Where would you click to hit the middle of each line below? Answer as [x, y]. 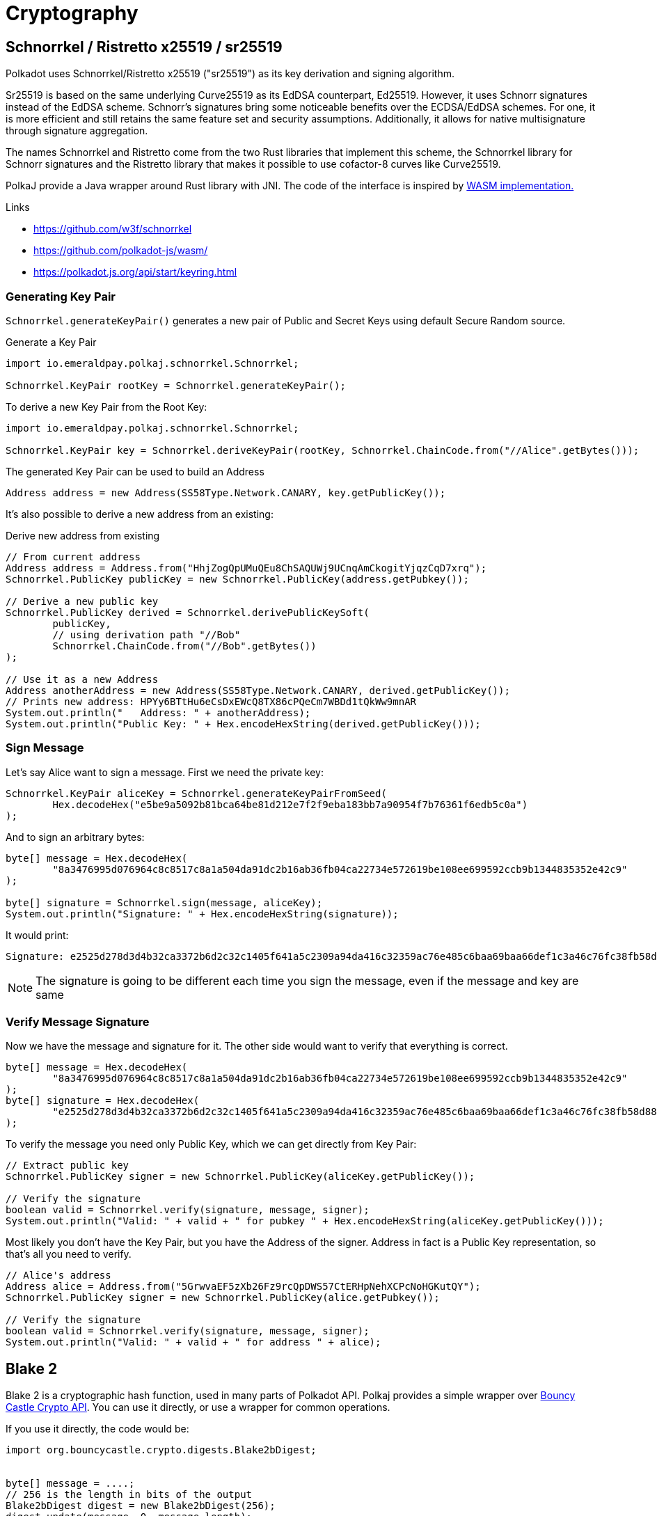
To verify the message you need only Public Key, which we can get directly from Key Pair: [211, 1144]
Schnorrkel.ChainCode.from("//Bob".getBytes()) [184, 646]
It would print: [37, 935]
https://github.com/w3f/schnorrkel [113, 229]
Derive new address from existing [83, 535]
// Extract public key [68, 1166]
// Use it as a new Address [82, 679]
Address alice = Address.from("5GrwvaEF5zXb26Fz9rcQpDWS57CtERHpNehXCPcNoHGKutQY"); [243, 1287]
